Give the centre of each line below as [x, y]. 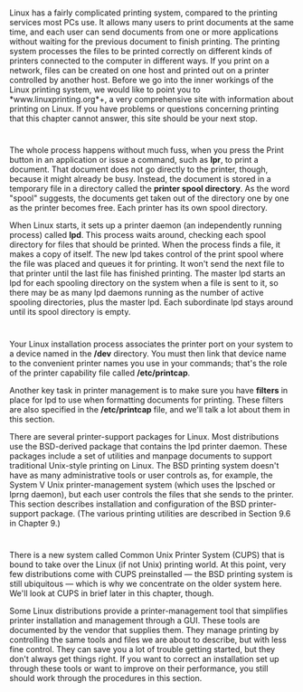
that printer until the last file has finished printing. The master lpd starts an [147, 273]
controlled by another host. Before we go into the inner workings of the [142, 81]
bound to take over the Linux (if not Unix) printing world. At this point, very [148, 564]
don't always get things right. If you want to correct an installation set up [144, 659]
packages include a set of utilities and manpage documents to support [141, 456]
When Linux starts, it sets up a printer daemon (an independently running [146, 225]
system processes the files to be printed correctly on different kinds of [141, 52]
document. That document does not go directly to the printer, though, [139, 169]
